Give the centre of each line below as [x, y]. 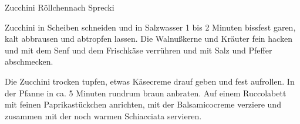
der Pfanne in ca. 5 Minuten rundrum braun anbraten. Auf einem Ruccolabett [146, 93]
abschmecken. [29, 61]
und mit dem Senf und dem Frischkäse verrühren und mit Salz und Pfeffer [139, 50]
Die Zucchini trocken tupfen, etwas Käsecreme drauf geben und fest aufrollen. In [150, 81]
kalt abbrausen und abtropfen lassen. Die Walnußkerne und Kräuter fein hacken [149, 38]
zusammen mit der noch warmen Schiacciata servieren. [103, 115]
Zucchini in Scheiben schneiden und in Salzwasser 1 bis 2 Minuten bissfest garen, [150, 27]
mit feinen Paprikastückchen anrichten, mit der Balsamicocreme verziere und [143, 104]
